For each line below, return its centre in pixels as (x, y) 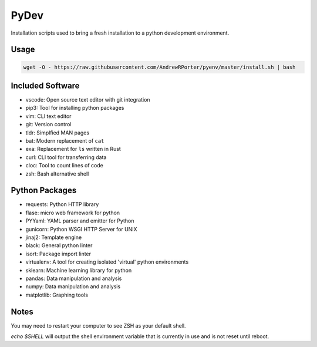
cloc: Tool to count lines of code (65, 166)
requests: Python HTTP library (62, 204)
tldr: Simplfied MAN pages (58, 133)
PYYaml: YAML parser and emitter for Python (80, 221)
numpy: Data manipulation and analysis (73, 287)
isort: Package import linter (58, 254)
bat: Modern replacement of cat (65, 141)
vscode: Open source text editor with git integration (88, 100)
